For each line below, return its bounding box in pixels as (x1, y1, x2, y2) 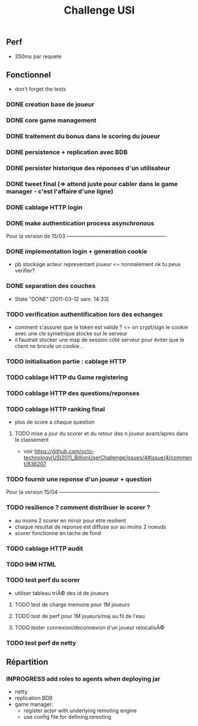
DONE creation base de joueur (6, 100, 95, 108)
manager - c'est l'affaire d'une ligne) (6, 187, 113, 196)
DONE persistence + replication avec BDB (6, 148, 128, 156)
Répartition (6, 657, 48, 667)
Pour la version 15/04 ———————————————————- (6, 488, 160, 495)
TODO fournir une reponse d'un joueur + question (6, 475, 152, 484)
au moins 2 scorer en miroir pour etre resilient (14, 517, 126, 524)
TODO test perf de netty (6, 638, 77, 647)
